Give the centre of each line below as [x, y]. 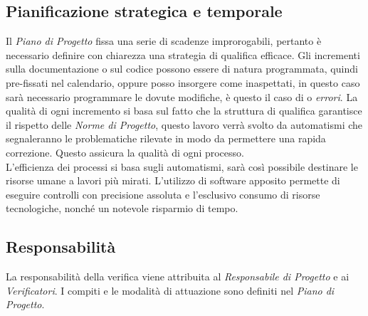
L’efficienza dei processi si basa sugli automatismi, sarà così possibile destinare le [182, 166]
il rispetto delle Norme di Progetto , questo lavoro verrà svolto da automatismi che [184, 124]
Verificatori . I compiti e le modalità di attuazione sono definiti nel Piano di [170, 290]
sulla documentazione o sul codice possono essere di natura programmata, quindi [182, 69]
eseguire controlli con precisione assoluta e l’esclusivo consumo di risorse [163, 194]
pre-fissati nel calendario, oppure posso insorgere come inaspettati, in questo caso [183, 82]
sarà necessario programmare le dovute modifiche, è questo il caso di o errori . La [182, 96]
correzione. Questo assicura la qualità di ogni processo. [125, 152]
